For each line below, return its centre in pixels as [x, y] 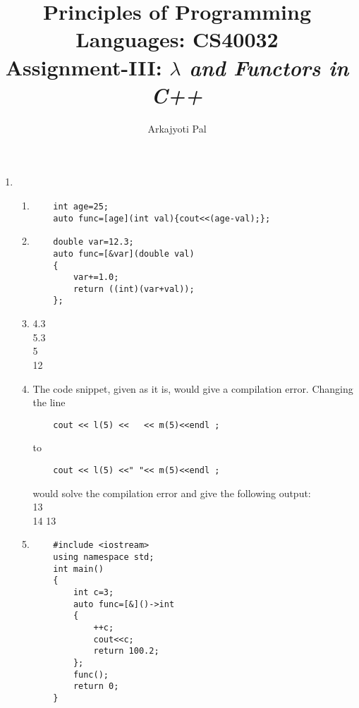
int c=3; [93, 592]
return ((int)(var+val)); [134, 289]
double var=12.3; [93, 242]
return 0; [96, 686]
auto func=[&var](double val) [124, 254]
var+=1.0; [96, 277]
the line [49, 402]
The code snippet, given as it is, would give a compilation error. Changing [193, 388]
